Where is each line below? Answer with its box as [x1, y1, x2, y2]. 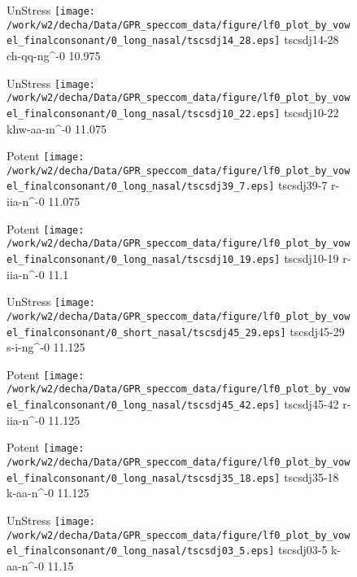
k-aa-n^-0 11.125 [7, 484, 89, 501]
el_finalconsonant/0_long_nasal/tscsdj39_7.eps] [7, 181, 275, 193]
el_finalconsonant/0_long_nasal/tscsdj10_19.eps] [7, 254, 281, 265]
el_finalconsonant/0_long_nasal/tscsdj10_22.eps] [7, 107, 281, 120]
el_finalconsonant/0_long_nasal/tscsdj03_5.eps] [7, 545, 275, 557]
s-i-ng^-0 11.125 [7, 339, 85, 356]
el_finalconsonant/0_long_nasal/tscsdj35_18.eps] [7, 472, 281, 484]
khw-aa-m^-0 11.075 [7, 120, 107, 137]
